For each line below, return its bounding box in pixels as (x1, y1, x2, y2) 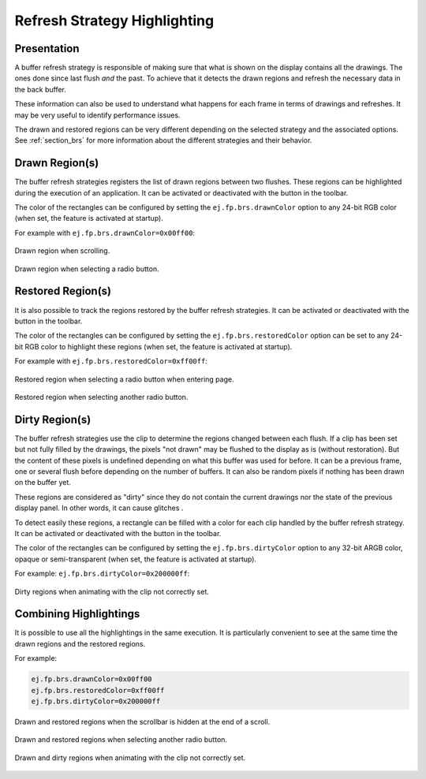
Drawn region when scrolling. (14, 246, 110, 255)
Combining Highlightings (14, 607, 140, 621)
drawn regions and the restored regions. (14, 639, 146, 648)
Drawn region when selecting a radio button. (14, 264, 159, 274)
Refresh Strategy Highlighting (14, 12, 215, 29)
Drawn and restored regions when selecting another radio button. (14, 735, 228, 744)
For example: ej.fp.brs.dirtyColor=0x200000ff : (14, 568, 190, 579)
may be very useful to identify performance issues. (14, 110, 181, 120)
